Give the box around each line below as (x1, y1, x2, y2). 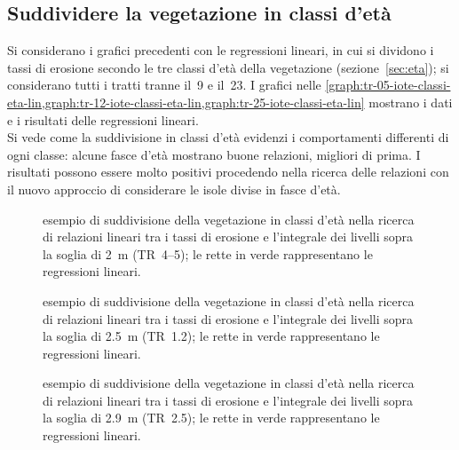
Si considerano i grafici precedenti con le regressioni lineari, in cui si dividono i (7, 41, 434, 59)
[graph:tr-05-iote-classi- (325, 75, 451, 94)
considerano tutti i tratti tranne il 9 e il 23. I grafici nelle (7, 75, 321, 94)
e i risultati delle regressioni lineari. (7, 110, 199, 129)
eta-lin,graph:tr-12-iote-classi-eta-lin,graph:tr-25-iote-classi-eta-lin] (7, 92, 365, 111)
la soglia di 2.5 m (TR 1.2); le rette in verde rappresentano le (43, 327, 380, 345)
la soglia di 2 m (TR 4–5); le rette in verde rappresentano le (43, 244, 373, 263)
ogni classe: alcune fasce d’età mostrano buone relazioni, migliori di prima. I (7, 145, 421, 163)
